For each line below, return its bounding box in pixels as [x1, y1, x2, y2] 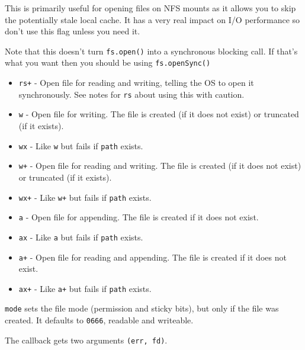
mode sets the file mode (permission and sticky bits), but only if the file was [5, 302, 279, 314]
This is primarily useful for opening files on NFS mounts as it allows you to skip [5, 2, 296, 14]
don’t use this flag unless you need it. [5, 25, 140, 37]
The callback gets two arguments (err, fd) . [5, 333, 168, 346]
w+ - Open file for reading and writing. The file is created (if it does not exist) [18, 159, 301, 172]
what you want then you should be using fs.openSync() [5, 56, 211, 69]
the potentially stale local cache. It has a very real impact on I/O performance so [5, 13, 300, 25]
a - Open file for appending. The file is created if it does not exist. [18, 211, 259, 223]
